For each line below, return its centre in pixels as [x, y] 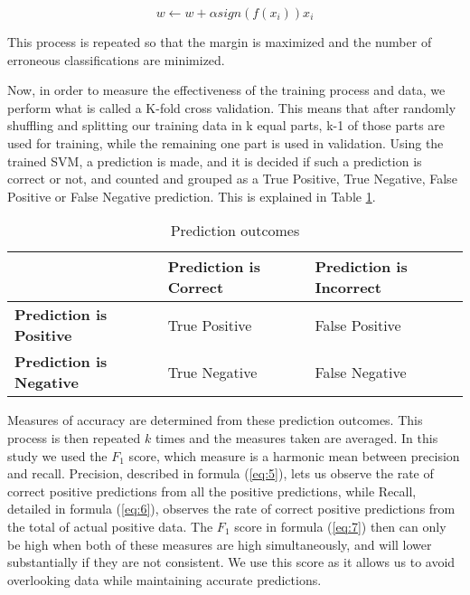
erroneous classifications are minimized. [116, 59]
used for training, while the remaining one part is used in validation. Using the [226, 142]
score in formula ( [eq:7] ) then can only [340, 526]
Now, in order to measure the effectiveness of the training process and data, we [226, 90]
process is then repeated [74, 437]
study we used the [57, 455]
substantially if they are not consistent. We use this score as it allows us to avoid [231, 562]
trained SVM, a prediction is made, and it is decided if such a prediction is [215, 161]
